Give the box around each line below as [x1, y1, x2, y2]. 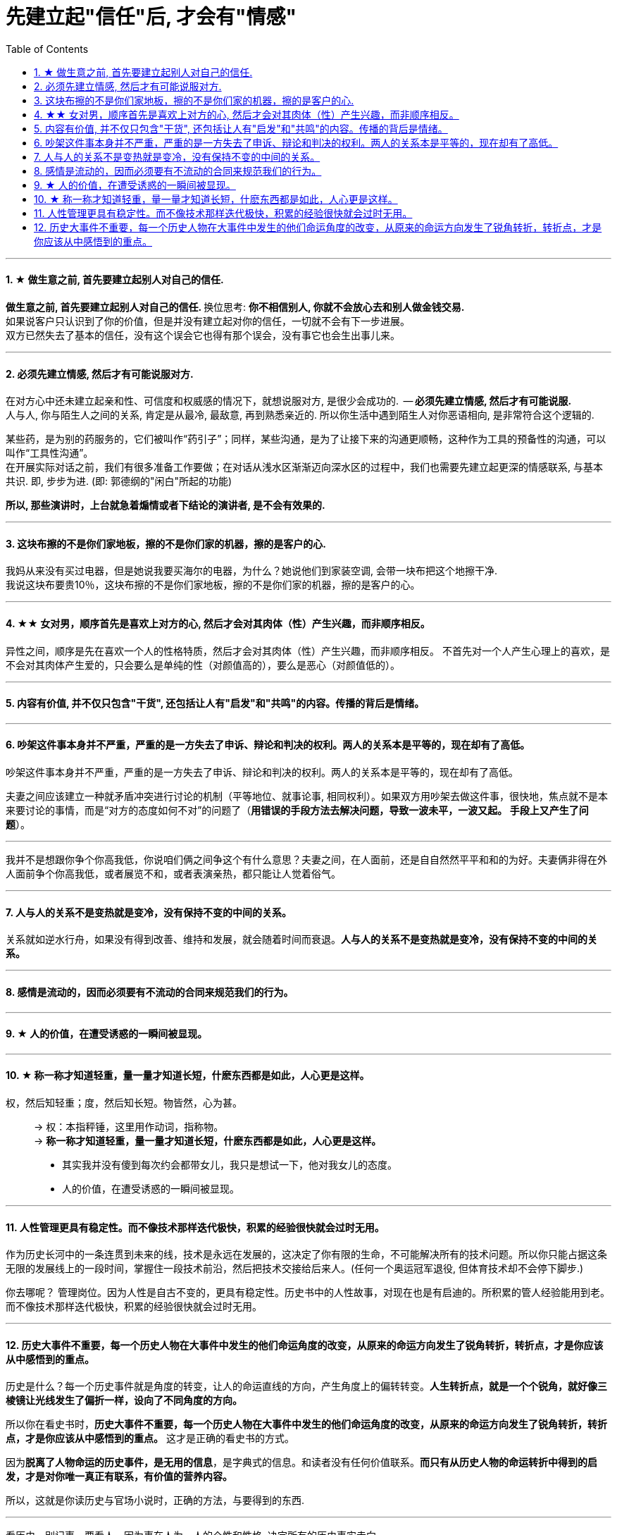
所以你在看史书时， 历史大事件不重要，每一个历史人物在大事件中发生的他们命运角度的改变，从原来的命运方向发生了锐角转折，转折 [6, 1418, 607, 1431]
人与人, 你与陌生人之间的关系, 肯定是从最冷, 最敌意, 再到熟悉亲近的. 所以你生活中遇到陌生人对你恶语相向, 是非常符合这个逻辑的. [6, 409, 594, 421]
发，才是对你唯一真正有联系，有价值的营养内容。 [6, 1470, 232, 1483]
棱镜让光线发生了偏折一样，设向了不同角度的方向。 [6, 1394, 242, 1407]
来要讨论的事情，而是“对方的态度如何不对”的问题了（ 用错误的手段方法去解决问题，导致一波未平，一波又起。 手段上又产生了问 [6, 804, 589, 817]
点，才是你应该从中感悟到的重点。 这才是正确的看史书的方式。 [6, 1432, 294, 1445]
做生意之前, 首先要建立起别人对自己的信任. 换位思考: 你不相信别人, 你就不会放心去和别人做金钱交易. [6, 300, 465, 313]
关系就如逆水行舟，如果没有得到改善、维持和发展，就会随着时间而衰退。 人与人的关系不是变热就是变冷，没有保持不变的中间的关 [6, 933, 597, 946]
